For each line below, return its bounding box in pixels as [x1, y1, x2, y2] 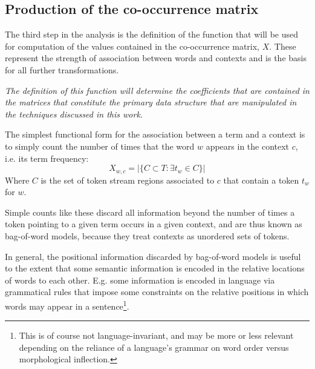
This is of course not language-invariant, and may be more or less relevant [19, 329, 294, 342]
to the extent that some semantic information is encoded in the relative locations [5, 262, 305, 274]
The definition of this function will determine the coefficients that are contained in [5, 84, 310, 96]
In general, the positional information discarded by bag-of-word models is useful [5, 250, 301, 262]
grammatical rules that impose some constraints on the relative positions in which [5, 285, 309, 298]
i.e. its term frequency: [5, 151, 89, 164]
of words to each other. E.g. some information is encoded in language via [5, 273, 275, 286]
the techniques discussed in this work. [5, 107, 143, 120]
